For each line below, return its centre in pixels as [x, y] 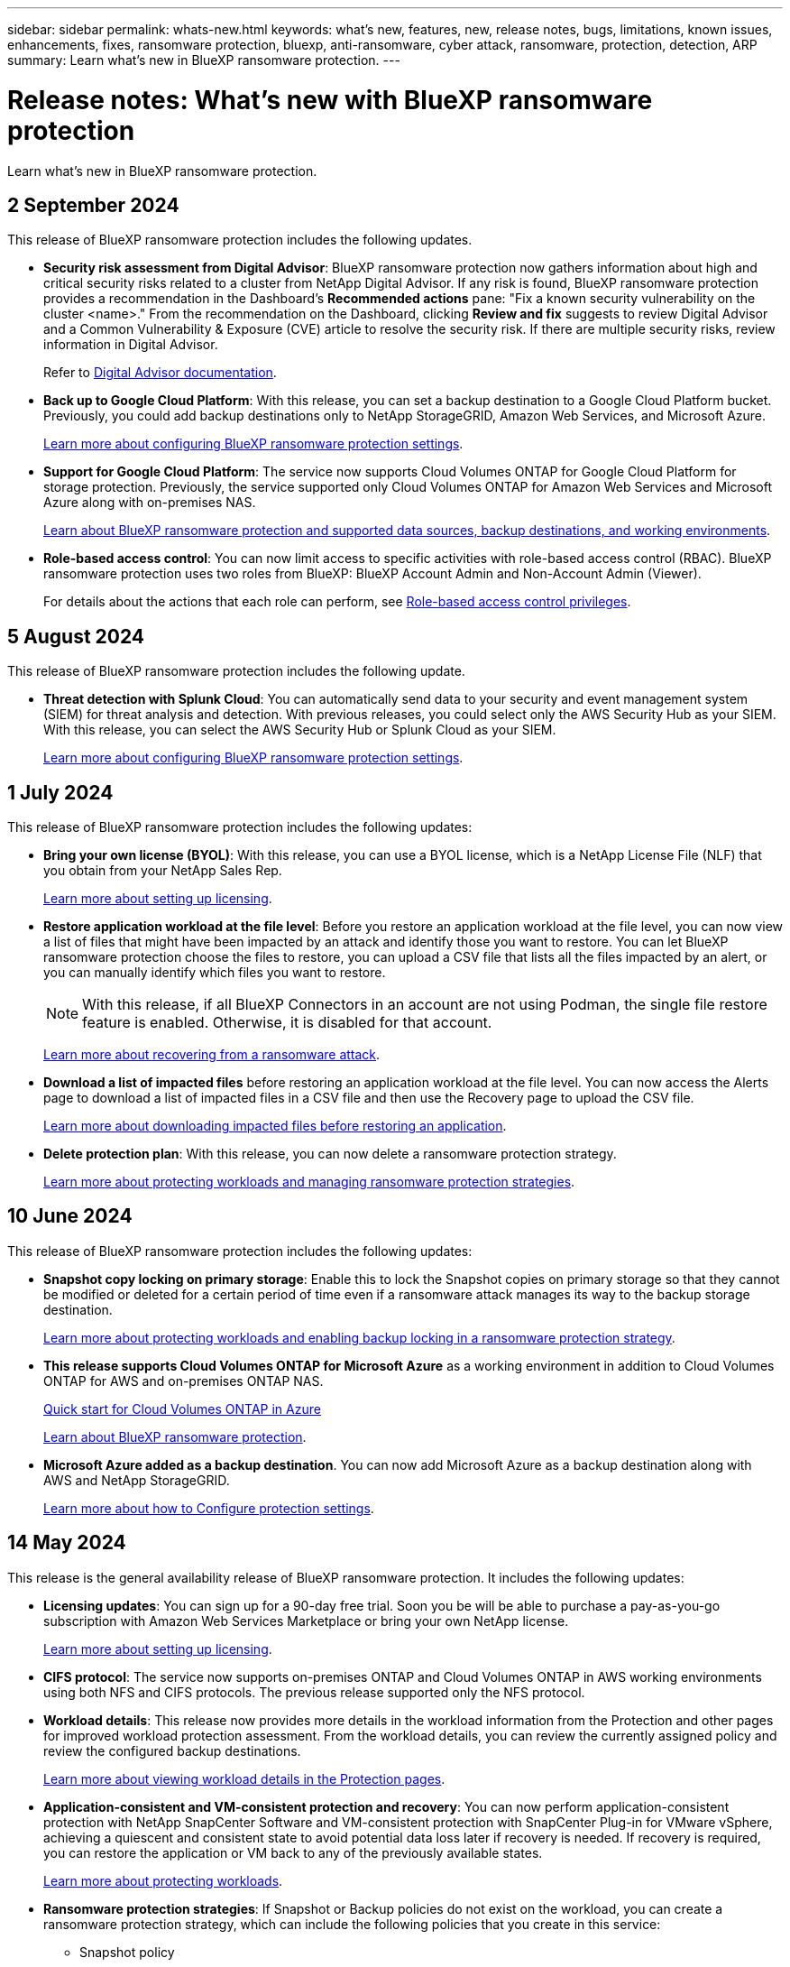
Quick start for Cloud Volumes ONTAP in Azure [182, 1408]
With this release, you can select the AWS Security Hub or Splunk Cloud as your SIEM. [300, 730]
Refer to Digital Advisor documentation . [160, 373]
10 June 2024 [70, 1216]
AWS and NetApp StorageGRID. [137, 1480]
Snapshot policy [127, 1952]
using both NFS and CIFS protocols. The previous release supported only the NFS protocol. [314, 1692]
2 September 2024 [93, 205]
